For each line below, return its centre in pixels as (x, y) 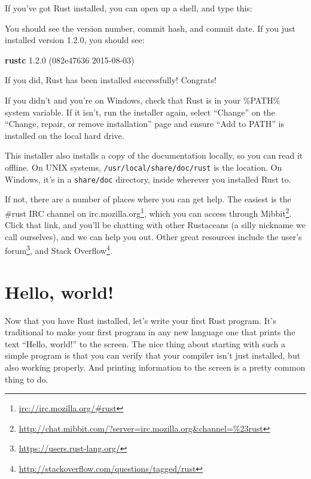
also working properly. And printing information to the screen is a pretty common (155, 367)
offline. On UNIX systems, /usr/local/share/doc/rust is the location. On (144, 167)
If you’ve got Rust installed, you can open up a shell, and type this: (129, 8)
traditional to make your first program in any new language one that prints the (150, 332)
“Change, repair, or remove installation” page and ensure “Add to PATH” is (144, 124)
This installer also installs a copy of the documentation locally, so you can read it (154, 155)
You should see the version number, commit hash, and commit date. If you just (150, 28)
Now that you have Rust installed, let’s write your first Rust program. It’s (141, 320)
